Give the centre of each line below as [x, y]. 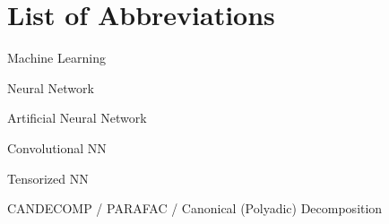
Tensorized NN [48, 178]
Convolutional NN [57, 147]
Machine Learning [56, 58]
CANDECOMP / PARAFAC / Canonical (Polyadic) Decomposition [195, 208]
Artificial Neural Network [77, 118]
